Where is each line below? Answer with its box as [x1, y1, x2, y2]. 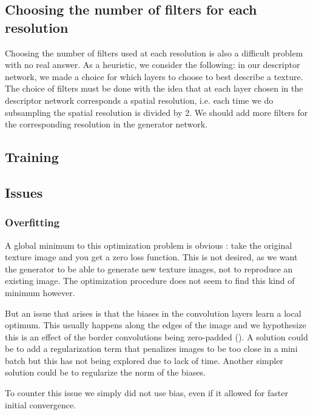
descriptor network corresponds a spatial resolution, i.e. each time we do [5, 93, 274, 106]
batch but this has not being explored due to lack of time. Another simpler [5, 354, 283, 366]
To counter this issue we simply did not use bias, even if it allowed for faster [5, 386, 288, 399]
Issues [5, 183, 43, 201]
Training [5, 147, 59, 166]
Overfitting [5, 215, 60, 230]
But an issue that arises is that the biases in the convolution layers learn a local [5, 306, 301, 319]
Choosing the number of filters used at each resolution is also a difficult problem [5, 46, 303, 59]
